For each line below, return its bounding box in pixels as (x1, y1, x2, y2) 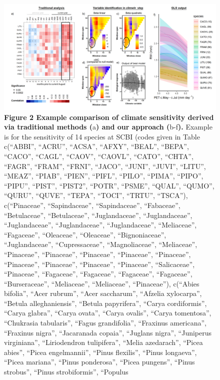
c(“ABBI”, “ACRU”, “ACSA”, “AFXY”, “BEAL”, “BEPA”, (4, 141, 189, 151)
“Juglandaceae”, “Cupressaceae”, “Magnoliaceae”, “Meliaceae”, (4, 239, 197, 249)
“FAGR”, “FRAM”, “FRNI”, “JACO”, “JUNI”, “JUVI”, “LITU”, (4, 160, 206, 171)
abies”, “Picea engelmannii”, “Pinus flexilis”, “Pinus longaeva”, (4, 346, 197, 357)
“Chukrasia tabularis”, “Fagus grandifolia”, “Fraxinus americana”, (4, 317, 207, 328)
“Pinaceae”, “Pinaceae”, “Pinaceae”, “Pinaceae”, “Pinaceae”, (4, 248, 191, 259)
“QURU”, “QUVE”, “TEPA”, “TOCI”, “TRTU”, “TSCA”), (4, 190, 188, 200)
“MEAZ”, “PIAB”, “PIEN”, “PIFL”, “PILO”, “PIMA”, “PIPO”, (4, 170, 203, 181)
